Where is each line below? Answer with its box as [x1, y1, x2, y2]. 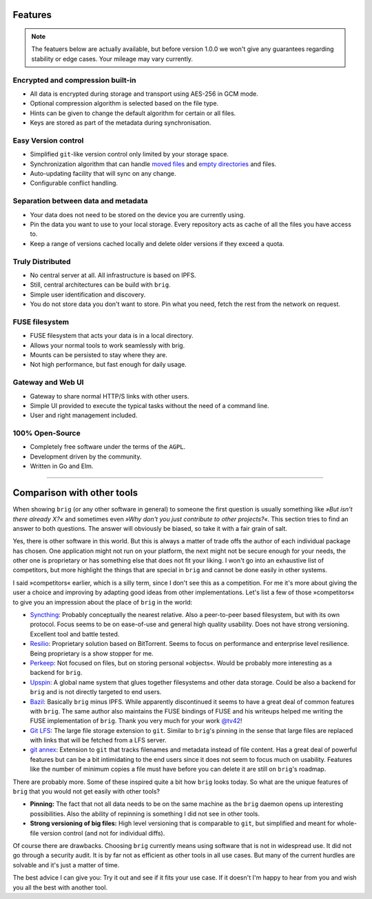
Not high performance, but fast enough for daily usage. [30, 361, 187, 369]
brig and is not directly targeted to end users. [30, 688, 162, 696]
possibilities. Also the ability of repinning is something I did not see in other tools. [30, 809, 260, 818]
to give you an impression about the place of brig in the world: [12, 598, 193, 606]
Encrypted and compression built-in [12, 75, 136, 85]
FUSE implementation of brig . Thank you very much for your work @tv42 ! [30, 717, 242, 725]
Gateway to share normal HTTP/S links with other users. [30, 392, 189, 400]
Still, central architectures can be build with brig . [30, 281, 172, 289]
